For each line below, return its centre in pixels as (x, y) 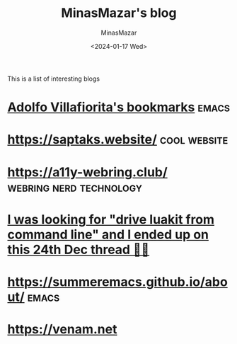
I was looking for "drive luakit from (111, 219)
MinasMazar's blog (119, 13)
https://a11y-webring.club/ (87, 172)
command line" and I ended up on (108, 234)
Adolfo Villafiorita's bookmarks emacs (119, 107)
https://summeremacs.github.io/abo (117, 282)
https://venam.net (62, 329)
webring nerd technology (75, 187)
